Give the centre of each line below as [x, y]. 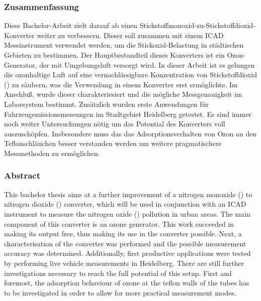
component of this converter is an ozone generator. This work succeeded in [119, 223]
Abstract [22, 175]
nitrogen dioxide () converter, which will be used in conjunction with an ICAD [125, 204]
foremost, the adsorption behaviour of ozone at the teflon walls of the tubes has [127, 283]
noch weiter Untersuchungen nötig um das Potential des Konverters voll [115, 124]
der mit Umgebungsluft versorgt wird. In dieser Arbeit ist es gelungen [147, 64]
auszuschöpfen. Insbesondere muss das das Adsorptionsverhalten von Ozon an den [130, 133]
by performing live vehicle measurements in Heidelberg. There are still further [124, 263]
